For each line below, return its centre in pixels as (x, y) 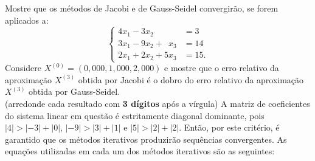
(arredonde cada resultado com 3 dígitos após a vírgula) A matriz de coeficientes (157, 103)
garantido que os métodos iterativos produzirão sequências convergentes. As (146, 139)
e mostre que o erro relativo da (222, 68)
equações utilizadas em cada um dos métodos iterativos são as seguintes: (140, 151)
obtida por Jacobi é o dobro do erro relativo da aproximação (191, 79)
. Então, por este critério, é (229, 127)
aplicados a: (27, 20)
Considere (23, 68)
